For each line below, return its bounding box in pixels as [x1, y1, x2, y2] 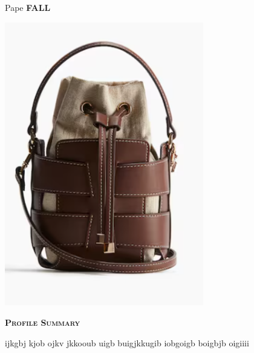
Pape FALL [5, 1, 51, 13]
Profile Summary [5, 316, 80, 329]
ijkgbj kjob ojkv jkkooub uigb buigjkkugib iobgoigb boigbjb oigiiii [5, 336, 249, 349]
